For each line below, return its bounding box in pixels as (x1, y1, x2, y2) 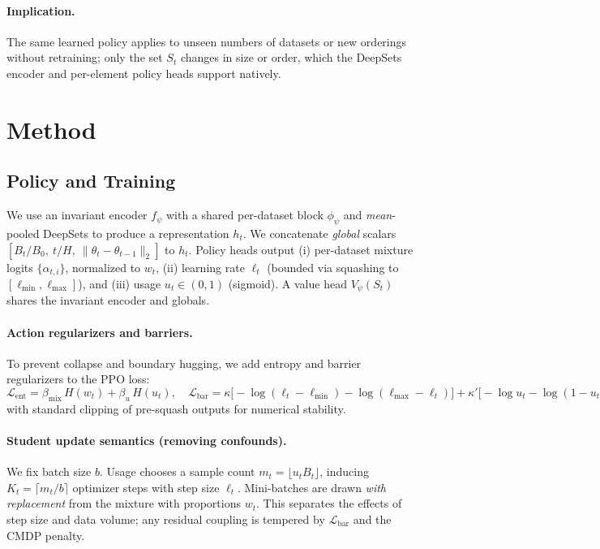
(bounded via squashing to (267, 258, 399, 275)
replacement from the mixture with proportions (6, 495, 241, 512)
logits (6, 258, 33, 275)
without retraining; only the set (6, 49, 163, 66)
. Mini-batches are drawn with (237, 478, 387, 495)
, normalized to (65, 258, 141, 275)
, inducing (319, 463, 369, 480)
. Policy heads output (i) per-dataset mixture (188, 240, 414, 257)
